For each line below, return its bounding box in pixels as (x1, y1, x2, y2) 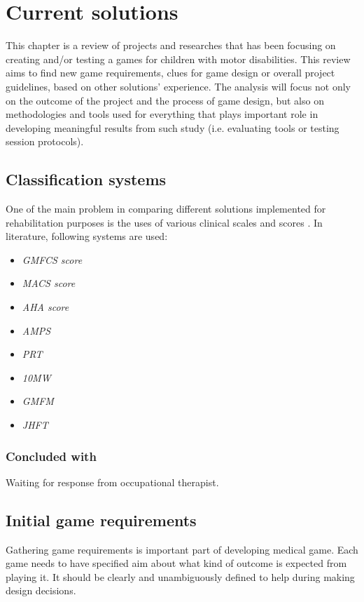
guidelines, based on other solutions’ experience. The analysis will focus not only (6, 79, 351, 93)
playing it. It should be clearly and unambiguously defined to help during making (6, 569, 355, 584)
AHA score (22, 300, 69, 314)
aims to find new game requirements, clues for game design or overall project (6, 65, 335, 80)
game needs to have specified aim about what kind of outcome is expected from (6, 556, 347, 570)
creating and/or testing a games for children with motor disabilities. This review (6, 51, 351, 66)
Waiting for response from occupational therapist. (6, 474, 219, 489)
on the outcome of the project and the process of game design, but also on (6, 93, 324, 107)
